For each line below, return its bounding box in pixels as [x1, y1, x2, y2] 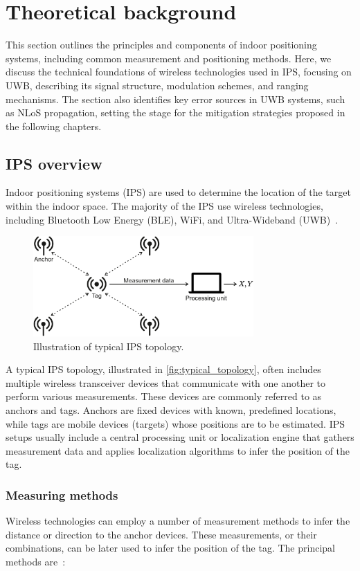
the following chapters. [6, 118, 102, 133]
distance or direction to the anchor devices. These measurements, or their [6, 527, 317, 541]
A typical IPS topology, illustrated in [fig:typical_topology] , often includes [6, 362, 321, 377]
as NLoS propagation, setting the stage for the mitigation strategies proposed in [6, 105, 345, 120]
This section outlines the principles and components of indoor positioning [6, 37, 317, 52]
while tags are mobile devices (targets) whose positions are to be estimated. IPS [6, 416, 345, 430]
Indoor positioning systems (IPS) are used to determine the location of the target [6, 185, 351, 199]
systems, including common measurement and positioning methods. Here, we [6, 51, 332, 65]
